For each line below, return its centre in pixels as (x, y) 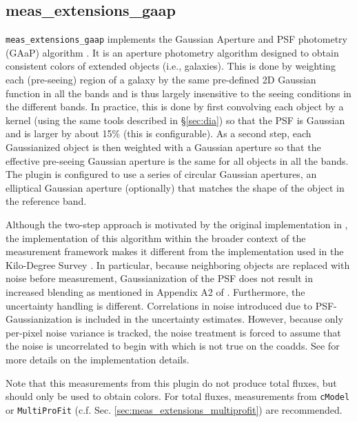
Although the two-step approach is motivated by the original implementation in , (177, 224)
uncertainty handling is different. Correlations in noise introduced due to (159, 305)
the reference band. (46, 201)
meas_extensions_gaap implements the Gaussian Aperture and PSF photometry (176, 39)
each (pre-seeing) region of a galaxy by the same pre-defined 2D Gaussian (161, 80)
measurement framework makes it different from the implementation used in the (175, 251)
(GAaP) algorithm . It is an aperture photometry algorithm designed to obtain (172, 52)
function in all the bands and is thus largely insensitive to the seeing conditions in (178, 93)
